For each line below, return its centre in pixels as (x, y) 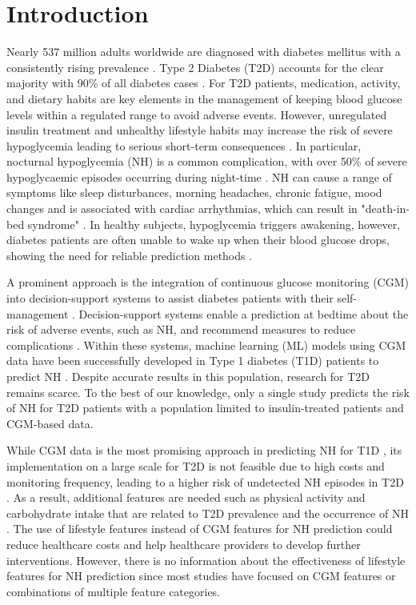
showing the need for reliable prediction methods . (130, 255)
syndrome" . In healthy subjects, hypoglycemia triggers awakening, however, (214, 224)
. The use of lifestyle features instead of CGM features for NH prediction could (200, 529)
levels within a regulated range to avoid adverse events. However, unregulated (197, 114)
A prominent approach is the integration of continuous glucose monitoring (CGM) (208, 282)
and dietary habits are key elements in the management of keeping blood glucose (204, 98)
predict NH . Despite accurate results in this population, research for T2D (188, 376)
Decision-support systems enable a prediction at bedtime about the (244, 313)
